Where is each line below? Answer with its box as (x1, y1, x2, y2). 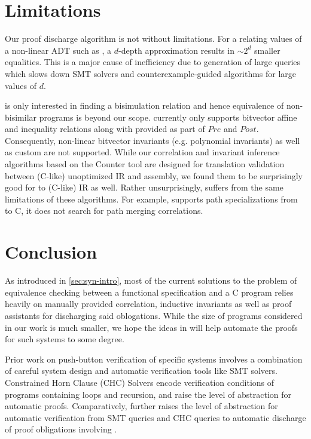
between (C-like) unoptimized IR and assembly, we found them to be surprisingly (5, 169, 303, 182)
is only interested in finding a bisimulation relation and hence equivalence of (5, 99, 284, 112)
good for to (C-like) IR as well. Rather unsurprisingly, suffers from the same (5, 181, 283, 194)
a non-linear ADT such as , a (5, 44, 112, 56)
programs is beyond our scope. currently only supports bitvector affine (39, 110, 297, 123)
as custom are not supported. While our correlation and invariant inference (5, 146, 280, 158)
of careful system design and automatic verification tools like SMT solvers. (5, 364, 278, 377)
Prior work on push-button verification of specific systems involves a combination (5, 352, 303, 365)
